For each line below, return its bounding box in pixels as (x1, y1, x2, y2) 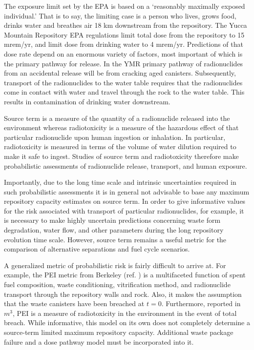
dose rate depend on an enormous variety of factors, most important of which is (4, 48, 243, 58)
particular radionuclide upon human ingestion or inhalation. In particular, (4, 132, 226, 142)
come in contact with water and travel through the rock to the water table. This (4, 87, 245, 97)
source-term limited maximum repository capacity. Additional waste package (4, 327, 233, 337)
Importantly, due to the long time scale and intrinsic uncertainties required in (4, 177, 236, 187)
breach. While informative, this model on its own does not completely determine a (4, 317, 250, 328)
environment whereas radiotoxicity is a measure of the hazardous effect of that (4, 122, 239, 133)
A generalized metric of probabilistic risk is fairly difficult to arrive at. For (4, 260, 226, 270)
